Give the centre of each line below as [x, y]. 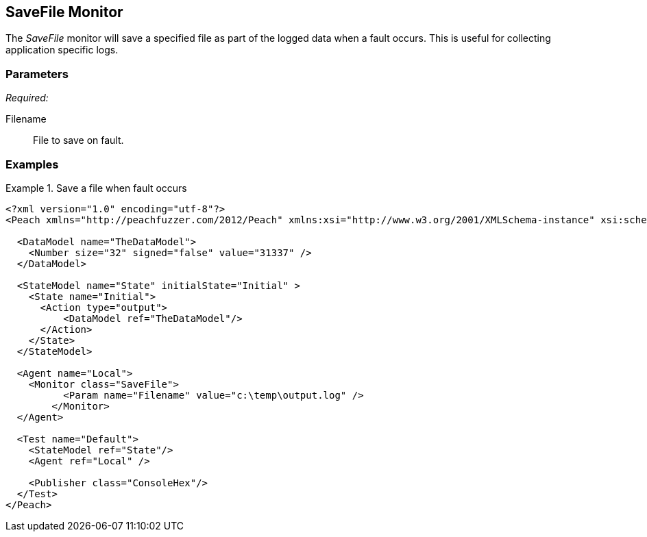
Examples [32, 164]
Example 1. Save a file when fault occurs [96, 188]
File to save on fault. [78, 140]
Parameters [37, 74]
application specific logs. [62, 50]
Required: [27, 98]
